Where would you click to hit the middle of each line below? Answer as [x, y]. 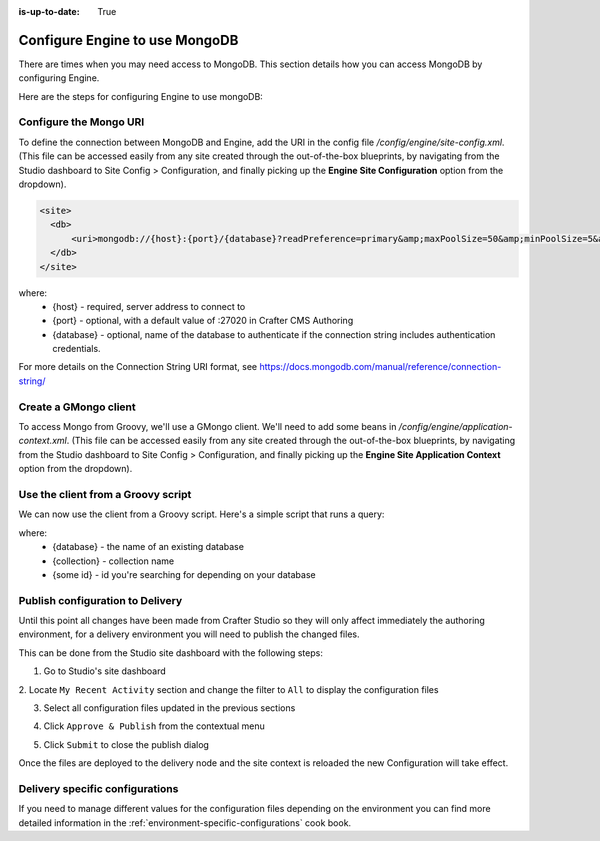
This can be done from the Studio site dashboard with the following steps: [171, 652]
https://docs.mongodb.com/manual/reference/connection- [380, 367]
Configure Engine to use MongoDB [128, 40]
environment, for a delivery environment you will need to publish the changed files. [189, 634]
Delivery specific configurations [98, 788]
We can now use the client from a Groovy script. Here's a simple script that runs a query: [201, 514]
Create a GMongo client [77, 407]
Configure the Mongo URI [81, 122]
